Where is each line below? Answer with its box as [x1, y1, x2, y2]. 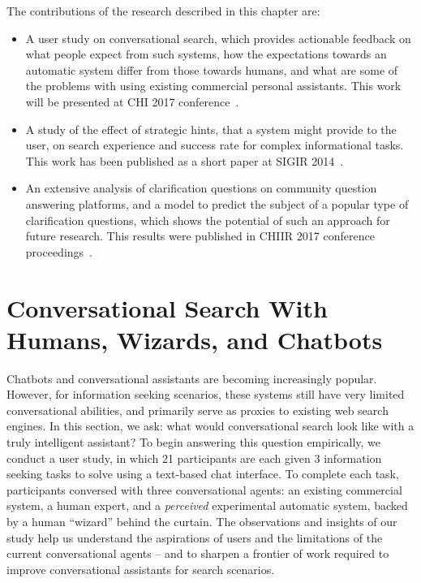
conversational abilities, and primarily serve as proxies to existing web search [6, 401, 389, 418]
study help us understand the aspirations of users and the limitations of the [6, 529, 383, 546]
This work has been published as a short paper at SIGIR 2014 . [25, 152, 344, 169]
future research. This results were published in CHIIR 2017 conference [25, 227, 375, 244]
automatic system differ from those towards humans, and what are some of [25, 61, 398, 78]
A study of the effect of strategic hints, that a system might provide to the [25, 120, 397, 137]
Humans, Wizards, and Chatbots [6, 322, 383, 356]
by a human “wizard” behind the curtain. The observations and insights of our [6, 512, 397, 529]
